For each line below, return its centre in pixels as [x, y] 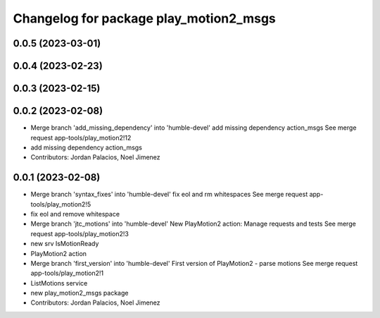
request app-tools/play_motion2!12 [81, 137]
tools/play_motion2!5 [61, 204]
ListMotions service [59, 283]
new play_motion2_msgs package [80, 293]
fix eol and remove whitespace [75, 214]
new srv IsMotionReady [65, 244]
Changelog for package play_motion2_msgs [144, 18]
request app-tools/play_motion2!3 [80, 233]
